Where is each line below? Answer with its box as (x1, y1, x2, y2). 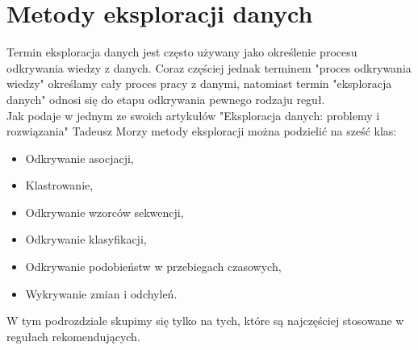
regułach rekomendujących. (6, 327, 140, 344)
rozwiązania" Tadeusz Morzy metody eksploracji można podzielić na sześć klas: (6, 123, 397, 140)
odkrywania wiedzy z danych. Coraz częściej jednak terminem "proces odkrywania (6, 59, 412, 76)
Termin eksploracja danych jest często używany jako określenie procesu (6, 44, 357, 60)
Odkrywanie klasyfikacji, (25, 231, 147, 248)
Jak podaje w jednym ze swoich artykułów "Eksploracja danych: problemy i (6, 106, 380, 123)
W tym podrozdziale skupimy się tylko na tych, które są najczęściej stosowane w (6, 312, 404, 329)
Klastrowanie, (25, 177, 94, 194)
